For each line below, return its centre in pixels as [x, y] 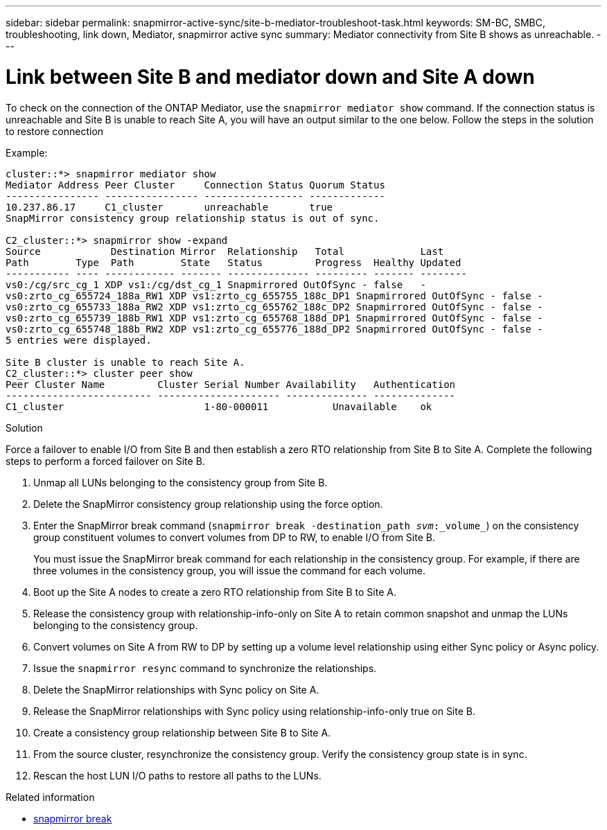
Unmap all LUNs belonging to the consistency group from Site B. [181, 482]
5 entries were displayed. [79, 340]
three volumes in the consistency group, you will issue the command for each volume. [229, 570]
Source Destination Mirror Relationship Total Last [225, 251]
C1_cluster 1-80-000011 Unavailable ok [219, 406]
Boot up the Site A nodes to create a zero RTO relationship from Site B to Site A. [215, 592]
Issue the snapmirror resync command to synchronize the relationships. [205, 668]
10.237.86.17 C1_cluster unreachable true [169, 207]
